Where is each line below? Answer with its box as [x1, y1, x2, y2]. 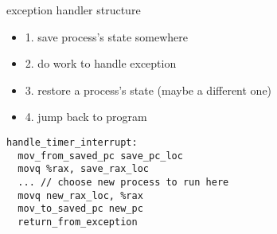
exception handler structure [6, 2, 141, 18]
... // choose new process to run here [18, 176, 229, 188]
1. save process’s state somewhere [25, 28, 189, 45]
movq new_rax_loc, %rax [18, 189, 143, 201]
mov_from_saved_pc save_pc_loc [18, 150, 183, 162]
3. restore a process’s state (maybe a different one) [25, 81, 272, 98]
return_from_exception [18, 216, 138, 228]
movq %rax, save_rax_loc [18, 163, 149, 175]
